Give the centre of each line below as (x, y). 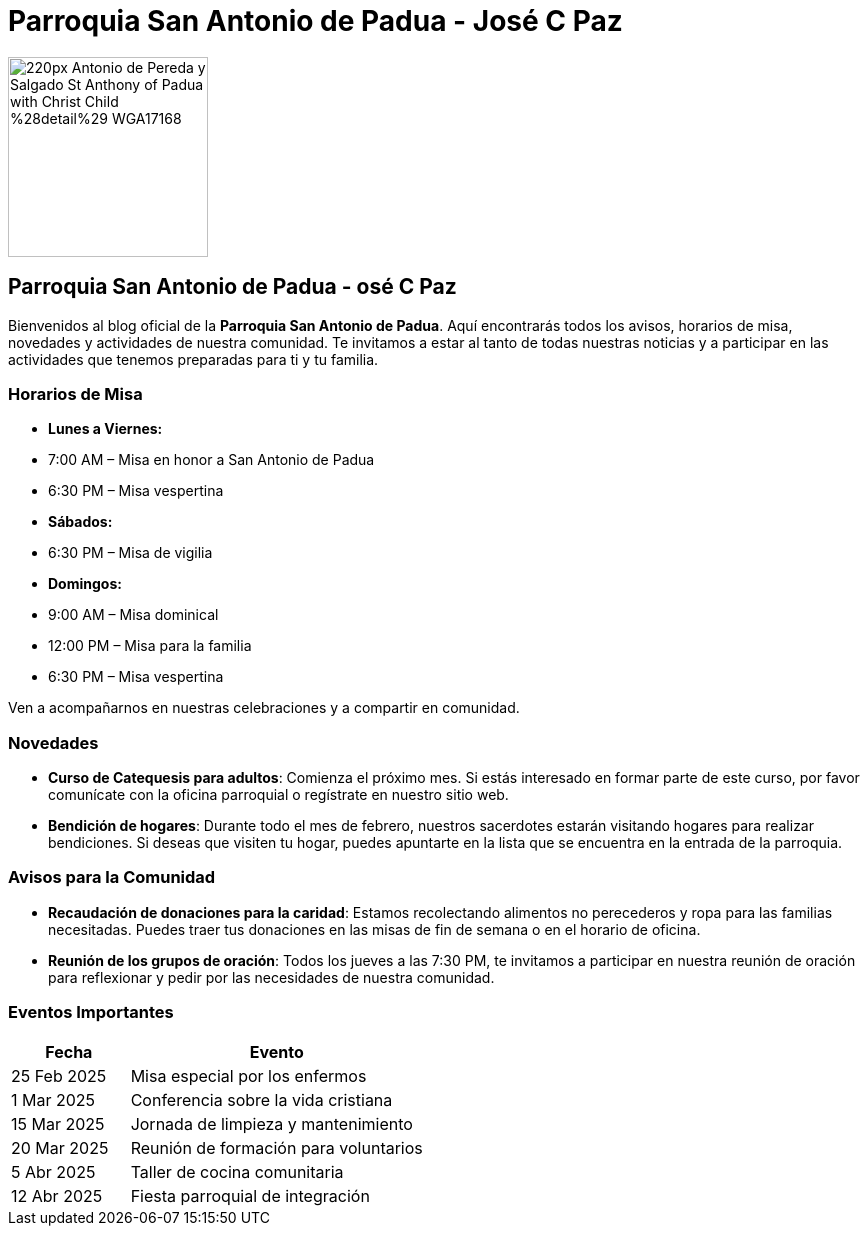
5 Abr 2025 (53, 1171)
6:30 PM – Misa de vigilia (130, 553)
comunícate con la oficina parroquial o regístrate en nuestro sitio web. (278, 795)
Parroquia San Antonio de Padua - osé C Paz (232, 287)
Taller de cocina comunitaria (237, 1171)
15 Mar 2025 (58, 1123)
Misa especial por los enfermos (248, 1075)
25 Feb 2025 (59, 1075)
